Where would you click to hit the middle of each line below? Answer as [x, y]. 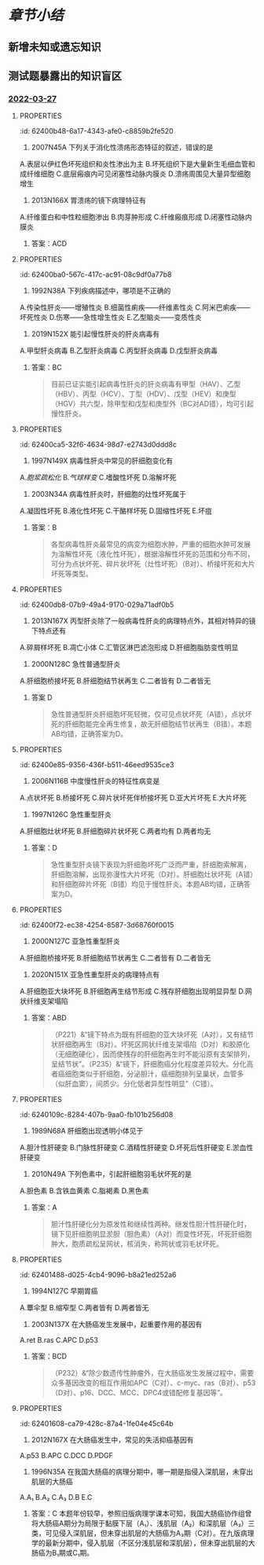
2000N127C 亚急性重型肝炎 [75, 941]
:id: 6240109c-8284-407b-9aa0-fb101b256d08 [96, 1115]
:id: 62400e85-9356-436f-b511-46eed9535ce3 [97, 765]
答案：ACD [49, 244]
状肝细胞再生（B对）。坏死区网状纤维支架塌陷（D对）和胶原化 [150, 1045]
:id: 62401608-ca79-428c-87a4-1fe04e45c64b [97, 1424]
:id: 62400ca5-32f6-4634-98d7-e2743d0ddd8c [98, 445]
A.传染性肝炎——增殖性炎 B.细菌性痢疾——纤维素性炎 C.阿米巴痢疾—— [135, 307]
